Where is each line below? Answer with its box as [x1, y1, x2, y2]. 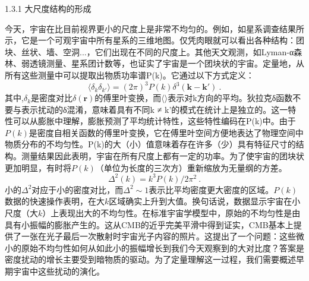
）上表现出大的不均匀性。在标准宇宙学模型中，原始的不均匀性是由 [42, 206, 301, 219]
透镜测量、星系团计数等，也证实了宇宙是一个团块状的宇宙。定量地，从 [29, 57, 304, 70]
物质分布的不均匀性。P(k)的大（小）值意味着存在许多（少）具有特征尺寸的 [5, 138, 296, 150]
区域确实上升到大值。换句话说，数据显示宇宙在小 [109, 195, 301, 207]
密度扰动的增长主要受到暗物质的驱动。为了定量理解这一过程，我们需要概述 [5, 253, 296, 266]
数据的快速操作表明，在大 [5, 195, 105, 207]
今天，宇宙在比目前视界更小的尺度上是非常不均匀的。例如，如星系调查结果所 [5, 22, 304, 34]
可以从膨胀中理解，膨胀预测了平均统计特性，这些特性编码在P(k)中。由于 [12, 115, 296, 127]
